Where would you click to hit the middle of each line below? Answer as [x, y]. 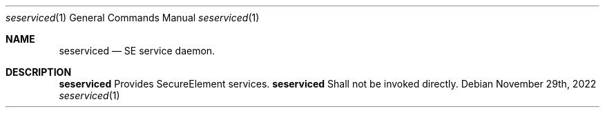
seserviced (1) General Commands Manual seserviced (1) [133, 18]
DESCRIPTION [39, 72]
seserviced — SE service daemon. [137, 51]
